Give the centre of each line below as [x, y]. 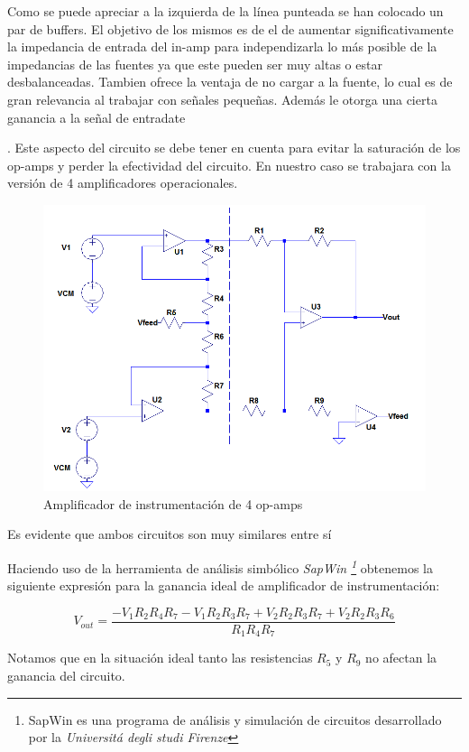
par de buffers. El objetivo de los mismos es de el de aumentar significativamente [230, 28]
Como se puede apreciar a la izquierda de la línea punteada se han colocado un [225, 11]
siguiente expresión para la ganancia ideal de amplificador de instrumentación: [224, 585]
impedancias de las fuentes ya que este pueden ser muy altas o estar [195, 64]
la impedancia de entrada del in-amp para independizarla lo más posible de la [222, 46]
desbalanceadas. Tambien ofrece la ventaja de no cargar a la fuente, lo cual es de [230, 82]
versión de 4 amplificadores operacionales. [123, 183]
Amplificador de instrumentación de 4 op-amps [173, 503]
